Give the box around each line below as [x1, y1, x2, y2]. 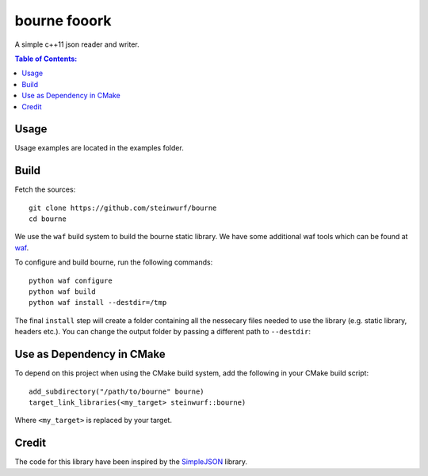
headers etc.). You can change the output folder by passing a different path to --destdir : [14, 327, 311, 337]
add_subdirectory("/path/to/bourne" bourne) [29, 387, 205, 396]
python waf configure [29, 276, 113, 285]
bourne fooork [14, 12, 112, 29]
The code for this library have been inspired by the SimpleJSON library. [14, 457, 247, 466]
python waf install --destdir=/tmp [29, 298, 167, 307]
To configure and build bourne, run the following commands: [14, 257, 213, 267]
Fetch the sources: [14, 185, 76, 194]
